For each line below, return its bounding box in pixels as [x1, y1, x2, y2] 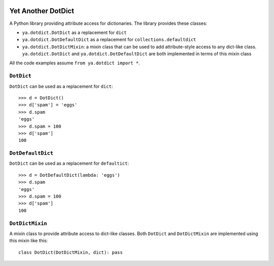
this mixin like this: [9, 238, 48, 244]
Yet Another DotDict [9, 7, 75, 15]
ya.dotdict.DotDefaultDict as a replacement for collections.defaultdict [22, 36, 196, 43]
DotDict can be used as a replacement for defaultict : [9, 160, 129, 167]
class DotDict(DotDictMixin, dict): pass [18, 249, 123, 255]
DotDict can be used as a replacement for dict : [9, 83, 113, 89]
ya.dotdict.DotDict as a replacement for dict [22, 29, 127, 35]
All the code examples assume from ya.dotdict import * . [9, 60, 141, 66]
